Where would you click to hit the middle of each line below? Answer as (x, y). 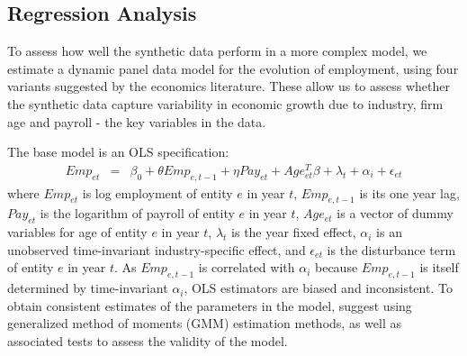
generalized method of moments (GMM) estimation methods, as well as (204, 323)
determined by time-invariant (88, 288)
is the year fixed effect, (294, 232)
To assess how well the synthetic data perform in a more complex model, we (217, 51)
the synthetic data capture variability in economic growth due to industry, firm (225, 103)
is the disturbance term (391, 249)
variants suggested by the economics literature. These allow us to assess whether (229, 86)
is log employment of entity (157, 192)
